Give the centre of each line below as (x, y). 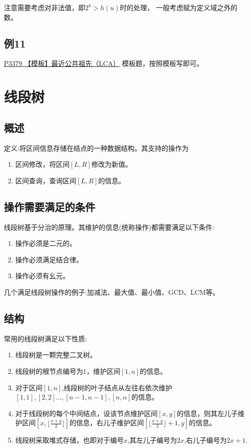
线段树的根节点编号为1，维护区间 (68, 371)
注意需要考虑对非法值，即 (44, 7)
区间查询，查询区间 (46, 180)
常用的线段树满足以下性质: (45, 338)
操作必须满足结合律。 (49, 259)
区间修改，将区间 (42, 164)
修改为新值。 (111, 164)
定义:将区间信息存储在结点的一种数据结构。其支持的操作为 (96, 148)
